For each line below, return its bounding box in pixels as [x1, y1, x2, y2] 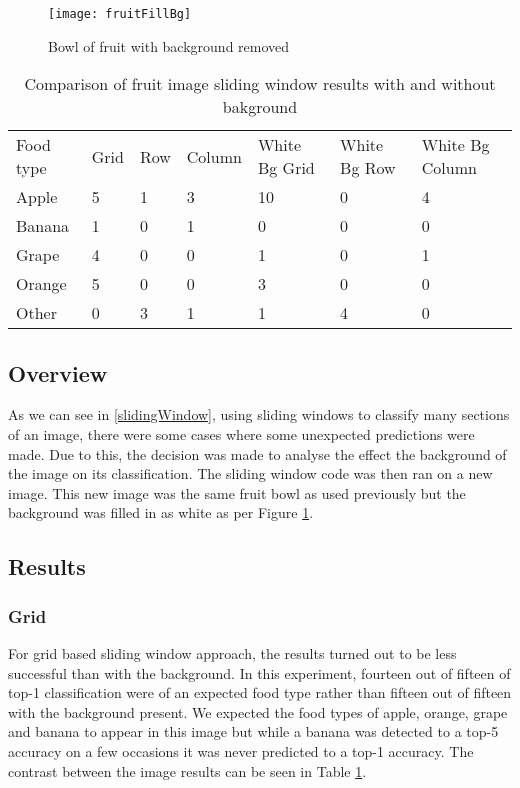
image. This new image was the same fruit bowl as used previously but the [8, 482, 466, 503]
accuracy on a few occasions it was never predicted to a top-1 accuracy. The [8, 740, 474, 761]
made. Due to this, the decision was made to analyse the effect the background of [8, 443, 507, 464]
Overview [8, 357, 108, 388]
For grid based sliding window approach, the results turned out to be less [8, 643, 457, 664]
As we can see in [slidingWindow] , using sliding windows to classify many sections [8, 404, 510, 425]
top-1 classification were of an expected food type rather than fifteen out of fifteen [8, 682, 512, 703]
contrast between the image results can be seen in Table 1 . [8, 760, 367, 781]
